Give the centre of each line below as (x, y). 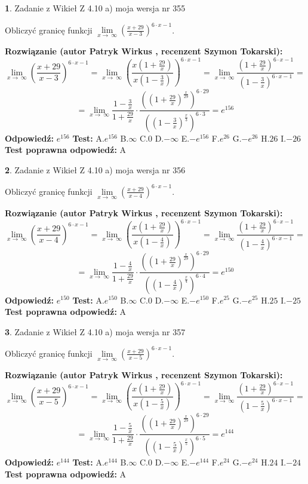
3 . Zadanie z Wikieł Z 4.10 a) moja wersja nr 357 (95, 331)
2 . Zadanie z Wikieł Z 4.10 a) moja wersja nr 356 (95, 169)
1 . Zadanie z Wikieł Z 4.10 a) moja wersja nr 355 (95, 8)
